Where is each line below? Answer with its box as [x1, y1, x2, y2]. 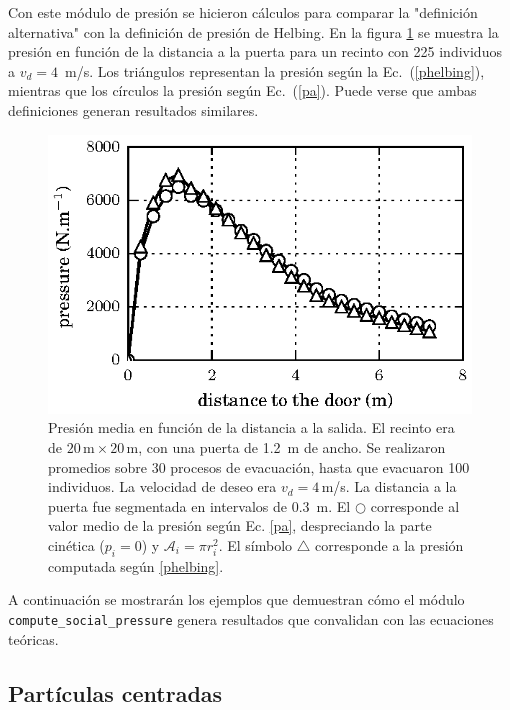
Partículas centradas [8, 677, 223, 708]
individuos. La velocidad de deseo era [48, 476, 277, 497]
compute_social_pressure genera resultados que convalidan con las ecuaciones [8, 609, 494, 629]
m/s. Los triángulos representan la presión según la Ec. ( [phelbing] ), [65, 60, 485, 81]
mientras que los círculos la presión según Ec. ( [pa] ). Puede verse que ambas [8, 80, 477, 101]
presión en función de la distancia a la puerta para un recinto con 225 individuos [8, 41, 502, 62]
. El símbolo [218, 535, 293, 556]
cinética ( [48, 535, 105, 556]
